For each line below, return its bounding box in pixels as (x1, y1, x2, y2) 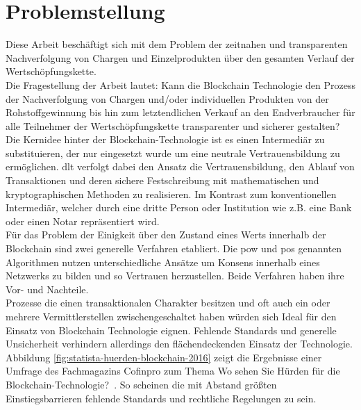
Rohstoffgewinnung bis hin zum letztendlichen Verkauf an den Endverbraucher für (6, 105, 355, 120)
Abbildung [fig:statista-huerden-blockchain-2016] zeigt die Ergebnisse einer (6, 350, 322, 364)
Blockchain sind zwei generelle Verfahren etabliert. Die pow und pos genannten (6, 241, 342, 256)
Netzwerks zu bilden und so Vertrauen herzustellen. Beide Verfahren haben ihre (6, 268, 344, 283)
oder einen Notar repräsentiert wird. (6, 213, 160, 228)
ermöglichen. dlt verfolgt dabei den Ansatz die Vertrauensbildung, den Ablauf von (6, 159, 355, 174)
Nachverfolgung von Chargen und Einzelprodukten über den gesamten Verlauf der (6, 50, 355, 65)
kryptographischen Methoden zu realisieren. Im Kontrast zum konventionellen (6, 186, 337, 201)
